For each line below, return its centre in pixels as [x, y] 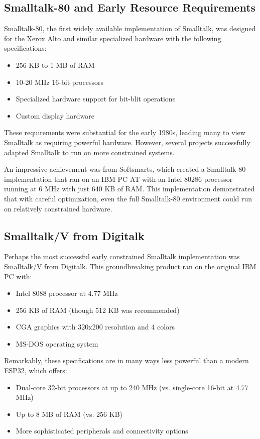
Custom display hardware [55, 115]
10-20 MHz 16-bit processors [59, 82]
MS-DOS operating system [57, 343]
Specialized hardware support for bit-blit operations [96, 99]
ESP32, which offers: [36, 370]
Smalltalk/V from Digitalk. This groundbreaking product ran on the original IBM [130, 266]
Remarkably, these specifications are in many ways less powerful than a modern [126, 360]
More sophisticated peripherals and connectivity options [102, 431]
